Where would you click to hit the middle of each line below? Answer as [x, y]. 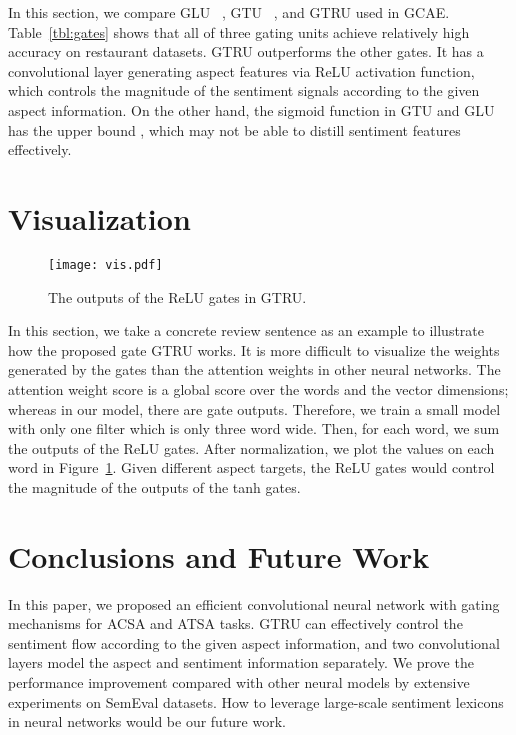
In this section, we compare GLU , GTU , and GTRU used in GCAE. [229, 12]
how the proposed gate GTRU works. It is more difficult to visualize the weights [254, 349]
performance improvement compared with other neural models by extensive [239, 681]
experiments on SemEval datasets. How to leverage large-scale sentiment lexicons [256, 701]
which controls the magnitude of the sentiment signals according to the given [244, 90]
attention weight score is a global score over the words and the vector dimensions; [258, 388]
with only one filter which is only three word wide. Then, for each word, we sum [254, 428]
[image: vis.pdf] [105, 264]
